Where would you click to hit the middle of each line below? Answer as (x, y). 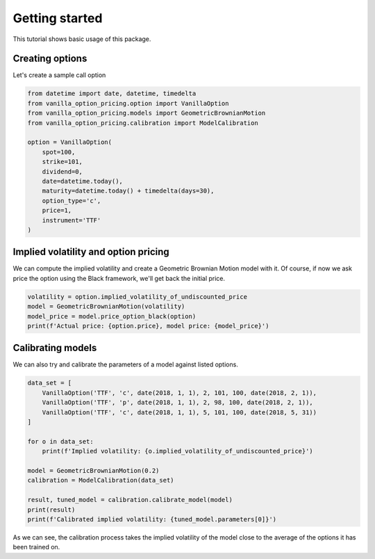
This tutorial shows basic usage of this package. (82, 39)
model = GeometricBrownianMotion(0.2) (93, 470)
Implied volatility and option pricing (91, 252)
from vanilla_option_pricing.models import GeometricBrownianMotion (147, 113)
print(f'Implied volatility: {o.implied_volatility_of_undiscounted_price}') (178, 451)
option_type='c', (72, 201)
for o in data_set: (60, 441)
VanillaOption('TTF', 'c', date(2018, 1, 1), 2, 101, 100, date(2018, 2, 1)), (180, 392)
